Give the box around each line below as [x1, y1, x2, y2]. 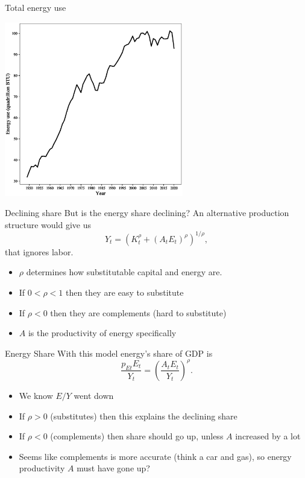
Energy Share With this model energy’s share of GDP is [5, 346, 213, 359]
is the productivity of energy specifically [28, 327, 177, 339]
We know [19, 389, 53, 401]
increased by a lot [235, 430, 301, 442]
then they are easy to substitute [66, 286, 184, 299]
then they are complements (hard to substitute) [50, 306, 227, 319]
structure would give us [5, 218, 91, 231]
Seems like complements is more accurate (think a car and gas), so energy [19, 450, 292, 462]
